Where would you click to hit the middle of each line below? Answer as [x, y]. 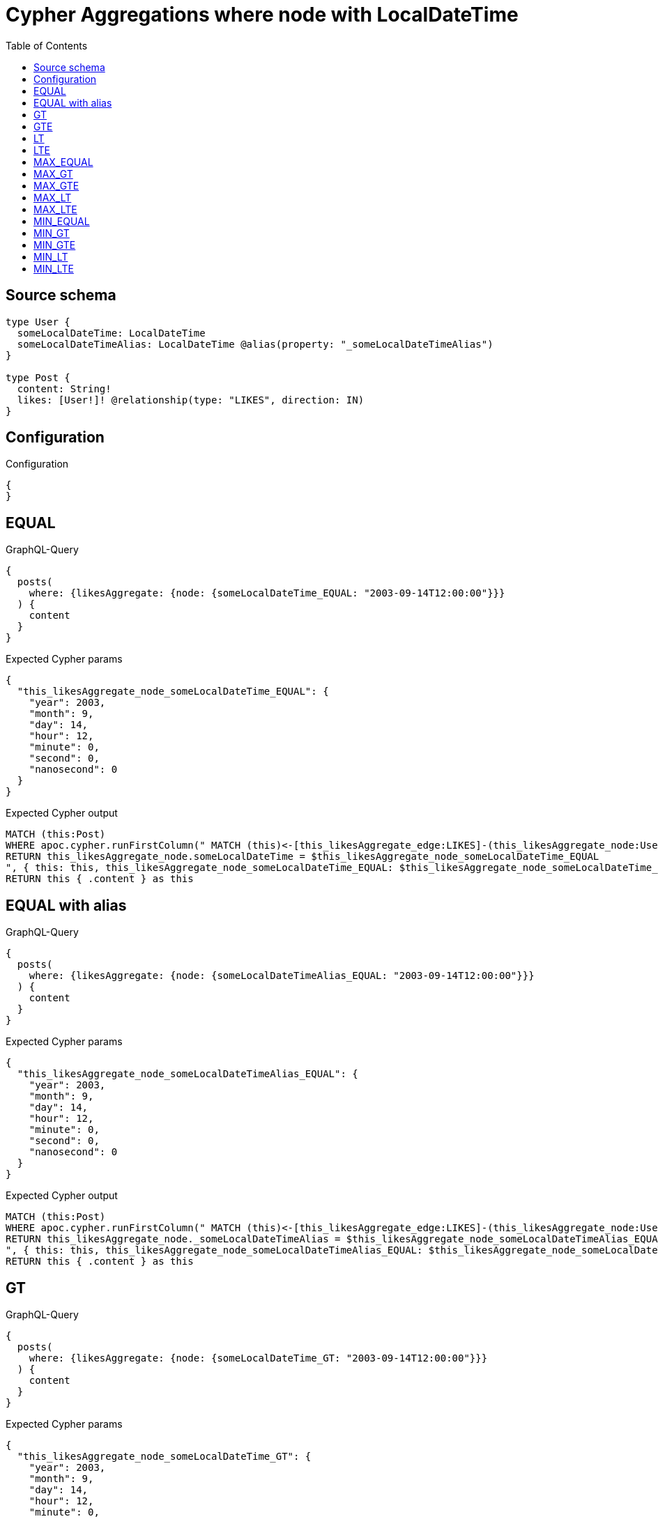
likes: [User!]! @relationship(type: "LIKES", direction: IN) [191, 400]
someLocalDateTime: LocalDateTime [111, 333]
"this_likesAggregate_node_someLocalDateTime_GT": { [164, 1456]
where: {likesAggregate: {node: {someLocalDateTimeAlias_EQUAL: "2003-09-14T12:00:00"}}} [282, 976]
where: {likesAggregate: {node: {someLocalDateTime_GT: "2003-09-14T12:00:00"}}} [258, 1358]
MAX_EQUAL [63, 162]
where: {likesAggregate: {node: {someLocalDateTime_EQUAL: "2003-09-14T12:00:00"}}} [267, 593]
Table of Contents [47, 45]
